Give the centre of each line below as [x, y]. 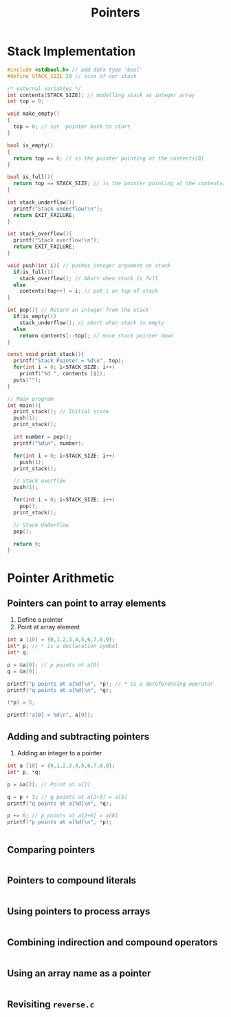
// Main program [30, 399]
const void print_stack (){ [46, 355]
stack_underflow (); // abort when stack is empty [92, 323]
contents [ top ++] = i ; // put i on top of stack [89, 291]
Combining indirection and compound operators [112, 942]
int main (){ [24, 405]
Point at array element [48, 627]
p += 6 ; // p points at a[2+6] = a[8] [63, 816]
